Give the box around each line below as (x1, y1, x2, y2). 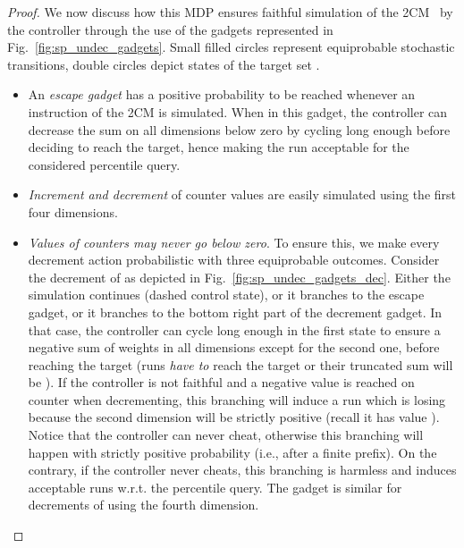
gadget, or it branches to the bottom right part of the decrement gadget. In (28, 302, 443, 321)
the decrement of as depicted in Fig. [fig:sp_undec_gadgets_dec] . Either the (28, 267, 451, 286)
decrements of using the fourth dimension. (28, 495, 259, 514)
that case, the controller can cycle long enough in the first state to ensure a (28, 320, 441, 339)
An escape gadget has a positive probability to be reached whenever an (28, 85, 416, 104)
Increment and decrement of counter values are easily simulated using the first (28, 185, 456, 204)
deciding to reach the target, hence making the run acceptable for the (28, 138, 409, 156)
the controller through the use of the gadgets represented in (7, 20, 333, 38)
